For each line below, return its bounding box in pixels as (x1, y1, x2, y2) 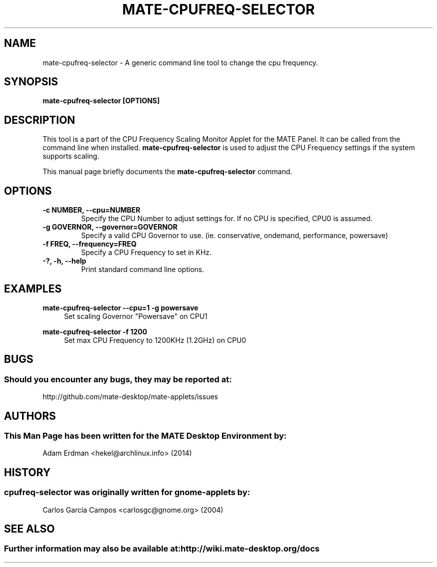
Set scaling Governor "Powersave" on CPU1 (64, 311, 208, 320)
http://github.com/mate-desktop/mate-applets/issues (42, 392, 218, 401)
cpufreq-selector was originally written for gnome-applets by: (4, 487, 250, 498)
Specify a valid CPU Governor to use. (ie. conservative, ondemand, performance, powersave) (81, 231, 388, 240)
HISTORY (4, 466, 51, 479)
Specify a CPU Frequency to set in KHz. (81, 248, 212, 257)
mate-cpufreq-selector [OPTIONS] (42, 96, 160, 105)
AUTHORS (4, 409, 56, 422)
